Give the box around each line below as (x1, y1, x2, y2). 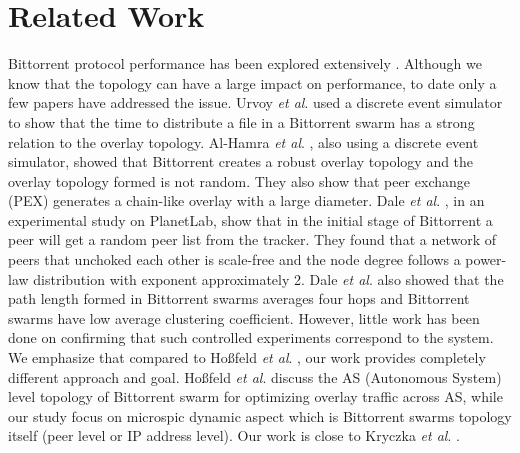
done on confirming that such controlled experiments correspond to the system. (8, 327, 494, 348)
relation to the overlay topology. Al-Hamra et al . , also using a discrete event (8, 131, 479, 152)
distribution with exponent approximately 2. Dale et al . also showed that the (33, 268, 504, 289)
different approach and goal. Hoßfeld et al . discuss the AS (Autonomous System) (8, 366, 502, 387)
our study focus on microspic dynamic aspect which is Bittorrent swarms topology (8, 405, 512, 426)
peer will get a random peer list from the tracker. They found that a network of (8, 229, 497, 250)
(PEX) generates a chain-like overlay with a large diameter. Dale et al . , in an (8, 190, 485, 211)
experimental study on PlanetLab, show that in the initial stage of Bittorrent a (8, 209, 493, 230)
